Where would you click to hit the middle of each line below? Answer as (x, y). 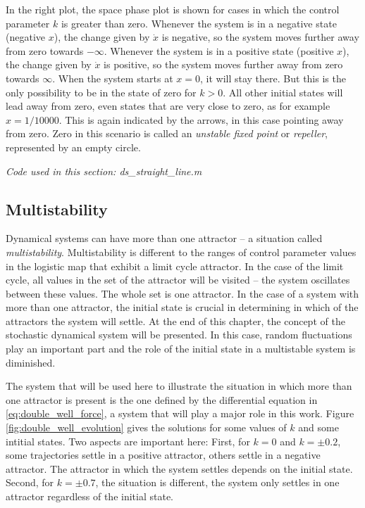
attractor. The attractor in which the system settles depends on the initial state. (179, 468)
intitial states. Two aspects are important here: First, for (128, 441)
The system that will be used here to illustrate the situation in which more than (179, 386)
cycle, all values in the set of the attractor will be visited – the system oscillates (178, 280)
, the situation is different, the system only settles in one (217, 482)
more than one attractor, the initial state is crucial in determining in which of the (182, 307)
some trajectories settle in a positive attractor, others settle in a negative (163, 455)
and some (318, 427)
